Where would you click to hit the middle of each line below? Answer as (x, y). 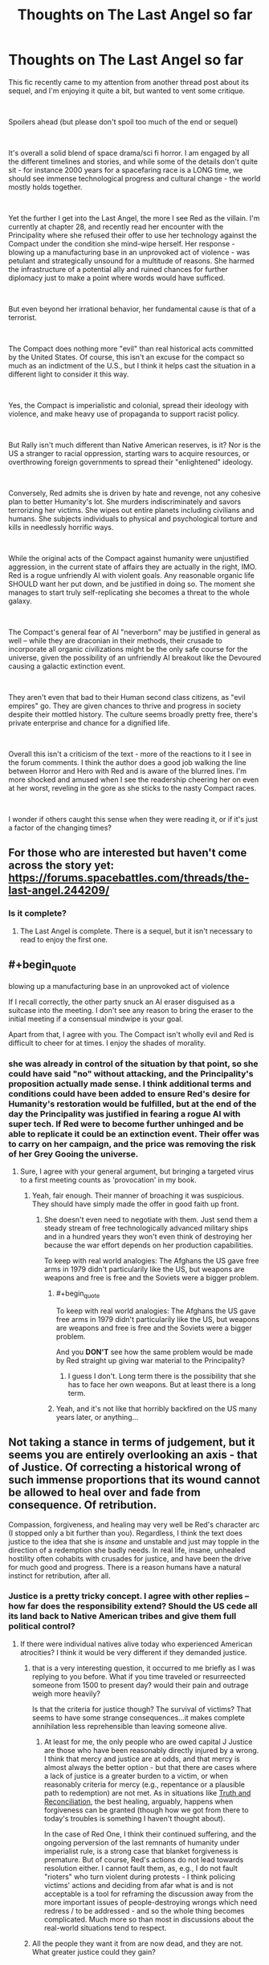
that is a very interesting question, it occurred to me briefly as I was (143, 1668)
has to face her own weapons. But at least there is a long (162, 1384)
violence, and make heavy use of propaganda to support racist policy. (124, 413)
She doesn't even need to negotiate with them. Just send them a (151, 1219)
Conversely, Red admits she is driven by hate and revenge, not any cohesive (134, 493)
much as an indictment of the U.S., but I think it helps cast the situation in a (132, 365)
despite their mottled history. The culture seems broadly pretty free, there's (133, 714)
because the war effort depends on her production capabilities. (149, 1245)
